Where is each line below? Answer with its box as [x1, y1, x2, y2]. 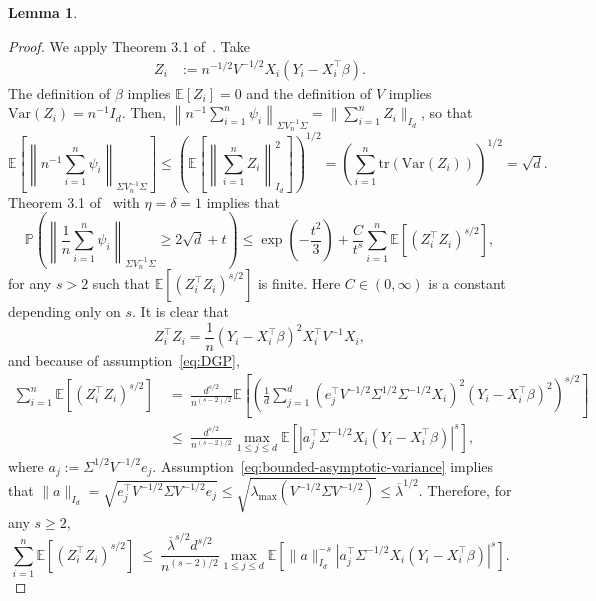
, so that [420, 102, 473, 123]
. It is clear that [132, 301, 229, 322]
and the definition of [246, 82, 372, 103]
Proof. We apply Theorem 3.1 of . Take [8, 35, 250, 56]
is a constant [428, 273, 506, 294]
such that [92, 273, 151, 294]
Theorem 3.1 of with [8, 191, 140, 212]
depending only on [8, 301, 121, 322]
